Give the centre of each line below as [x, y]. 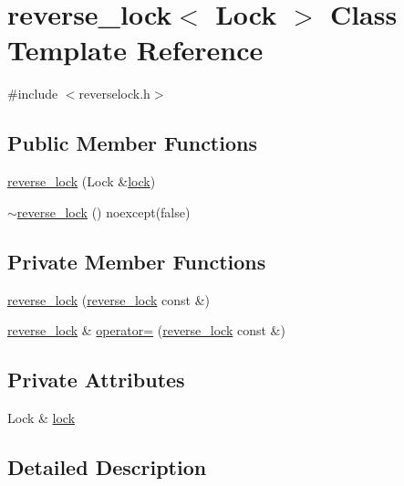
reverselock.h [114, 94]
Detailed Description [107, 466]
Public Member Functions [132, 143]
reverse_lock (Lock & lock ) [82, 181]
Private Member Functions [137, 261]
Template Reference [135, 50]
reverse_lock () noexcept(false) [104, 211]
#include [33, 94]
